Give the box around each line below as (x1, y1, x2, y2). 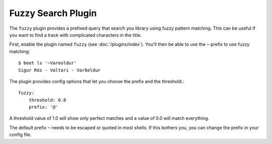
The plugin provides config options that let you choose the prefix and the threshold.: (9, 78, 184, 84)
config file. (9, 131, 32, 138)
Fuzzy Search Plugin (9, 8, 97, 19)
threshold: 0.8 (28, 97, 66, 103)
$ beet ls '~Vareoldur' (18, 60, 77, 66)
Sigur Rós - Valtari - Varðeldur (18, 67, 101, 73)
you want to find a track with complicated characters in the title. (9, 32, 142, 38)
